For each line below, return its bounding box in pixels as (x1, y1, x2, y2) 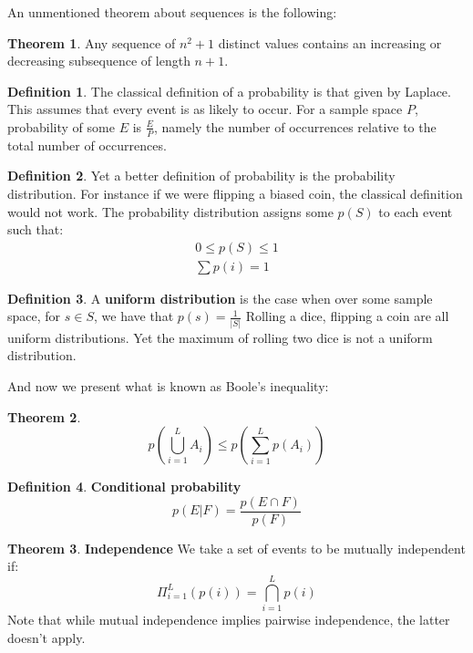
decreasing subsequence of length (7, 51, 190, 70)
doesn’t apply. (7, 627, 86, 647)
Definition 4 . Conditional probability (7, 477, 242, 496)
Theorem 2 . (7, 407, 81, 426)
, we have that (94, 306, 174, 326)
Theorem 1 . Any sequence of (7, 33, 176, 52)
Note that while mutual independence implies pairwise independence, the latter (7, 610, 450, 629)
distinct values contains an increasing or (218, 33, 442, 52)
